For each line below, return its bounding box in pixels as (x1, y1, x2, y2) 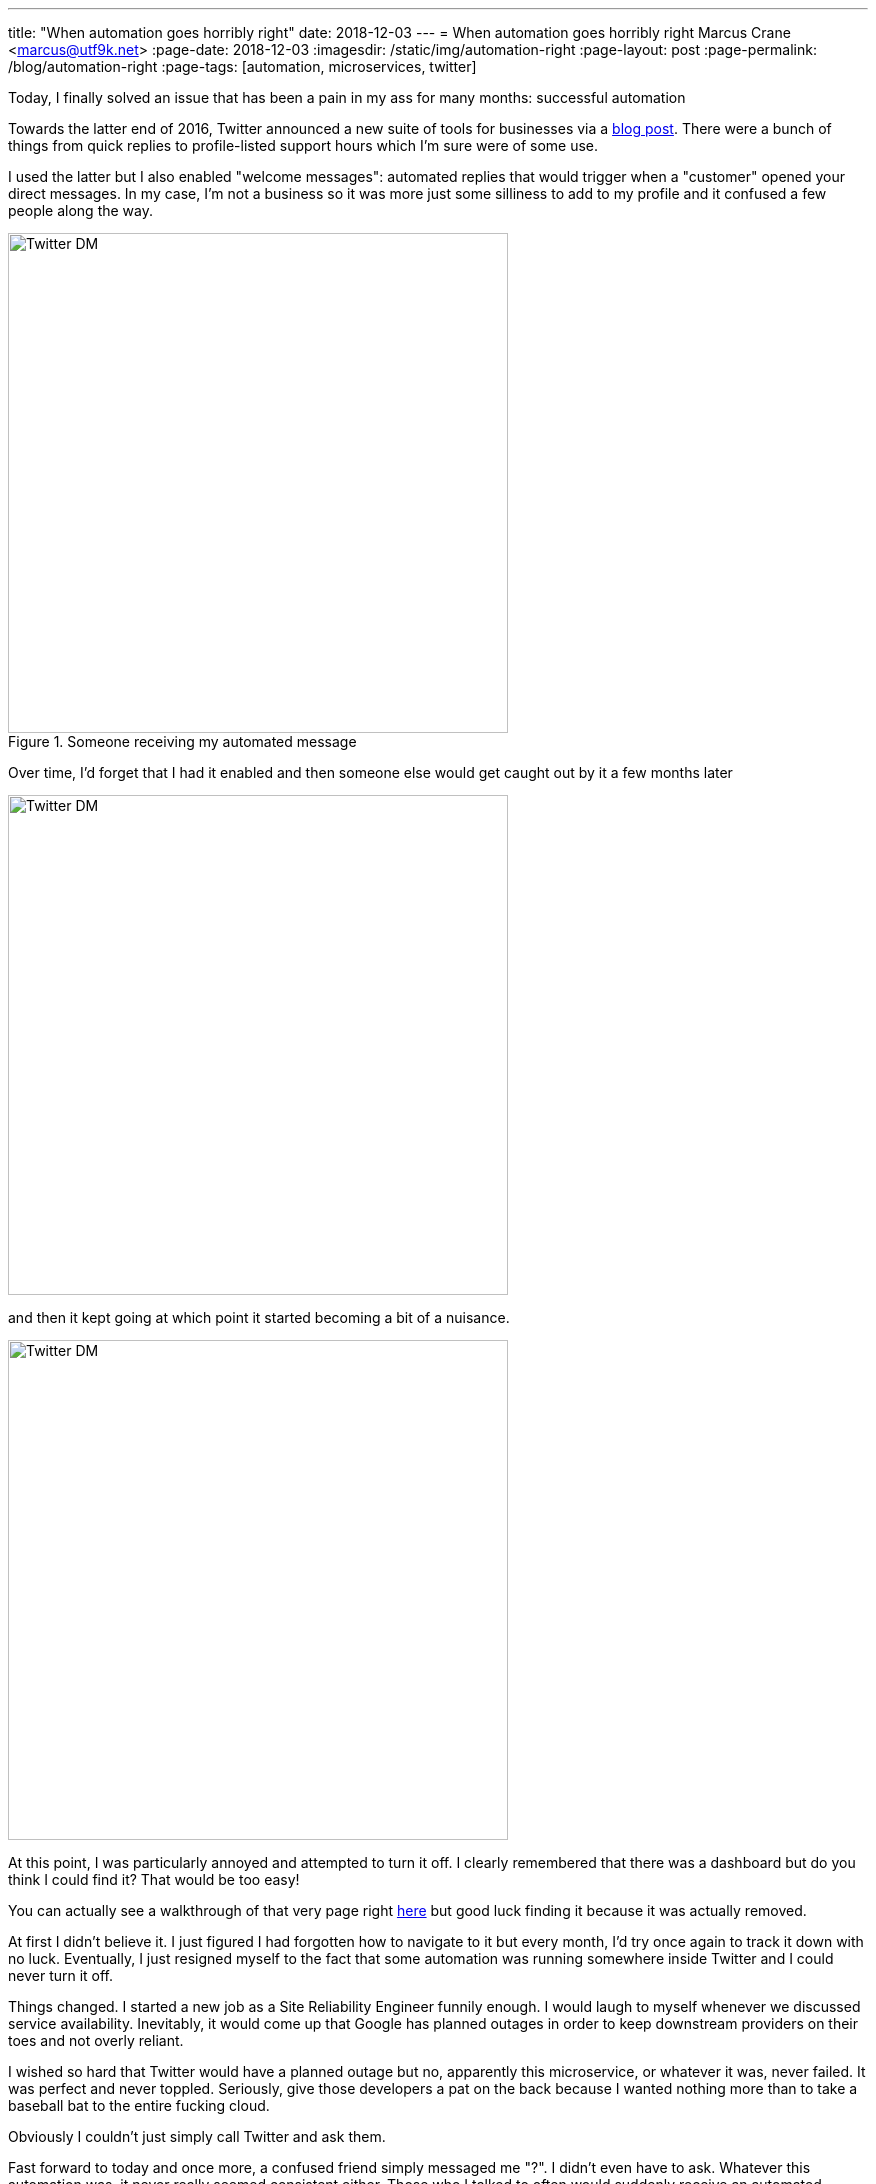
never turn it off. (8, 1967, 114, 1984)
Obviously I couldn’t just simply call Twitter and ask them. (8, 2128, 386, 2145)
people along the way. (8, 202, 153, 219)
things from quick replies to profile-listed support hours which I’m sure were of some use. (8, 137, 599, 154)
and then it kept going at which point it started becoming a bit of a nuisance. (8, 1309, 510, 1326)
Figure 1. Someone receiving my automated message (8, 733, 357, 750)
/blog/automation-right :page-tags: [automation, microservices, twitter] (8, 58, 477, 75)
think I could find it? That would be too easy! (8, 1871, 300, 1888)
